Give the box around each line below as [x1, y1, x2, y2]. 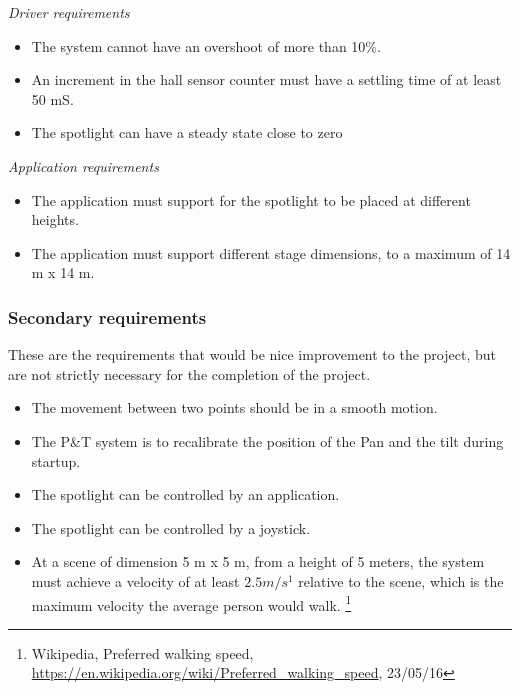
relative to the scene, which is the [298, 570, 504, 591]
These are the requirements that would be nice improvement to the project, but [8, 344, 496, 365]
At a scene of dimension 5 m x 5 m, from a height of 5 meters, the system [31, 551, 485, 572]
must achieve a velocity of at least [31, 570, 240, 591]
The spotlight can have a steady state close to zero [31, 122, 343, 143]
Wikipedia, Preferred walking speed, [31, 642, 254, 663]
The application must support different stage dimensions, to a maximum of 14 [31, 242, 511, 263]
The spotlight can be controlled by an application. [31, 484, 340, 505]
